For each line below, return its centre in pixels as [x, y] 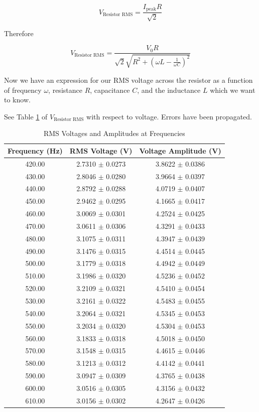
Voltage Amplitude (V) [180, 150]
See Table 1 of [26, 116]
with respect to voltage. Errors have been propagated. [169, 116]
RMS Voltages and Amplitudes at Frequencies [114, 133]
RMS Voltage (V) [101, 150]
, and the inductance [169, 90]
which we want [233, 90]
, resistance [65, 90]
